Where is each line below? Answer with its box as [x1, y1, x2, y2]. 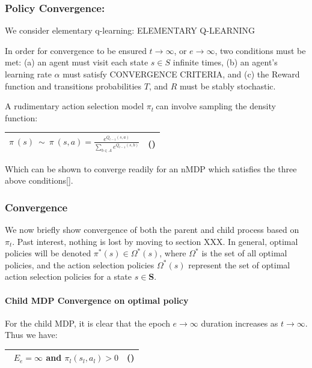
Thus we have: [5, 328, 58, 341]
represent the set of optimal [188, 258, 290, 271]
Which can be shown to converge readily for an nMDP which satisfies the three [5, 162, 297, 175]
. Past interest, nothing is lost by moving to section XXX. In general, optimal [12, 235, 298, 247]
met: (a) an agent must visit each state [5, 56, 148, 68]
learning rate [5, 68, 52, 80]
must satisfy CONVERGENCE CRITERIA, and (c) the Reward [63, 68, 300, 80]
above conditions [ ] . [5, 174, 73, 187]
